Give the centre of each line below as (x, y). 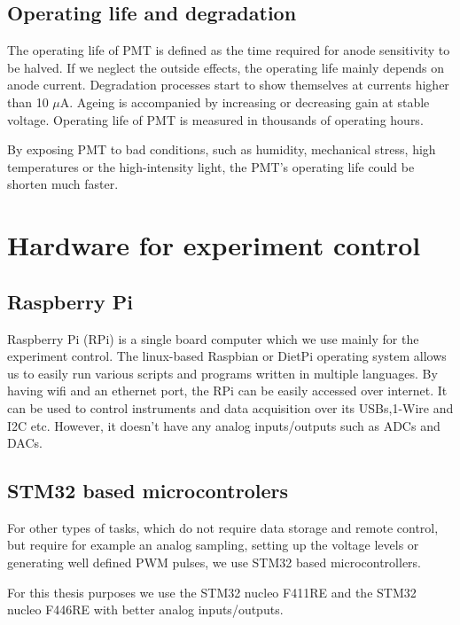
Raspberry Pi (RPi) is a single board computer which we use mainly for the (213, 338)
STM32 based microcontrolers (148, 491)
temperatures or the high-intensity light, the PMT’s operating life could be (211, 166)
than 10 (28, 102)
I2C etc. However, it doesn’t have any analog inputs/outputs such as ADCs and (224, 425)
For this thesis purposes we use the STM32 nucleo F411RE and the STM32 (212, 592)
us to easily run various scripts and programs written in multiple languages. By (222, 373)
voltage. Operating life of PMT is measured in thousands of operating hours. (215, 119)
